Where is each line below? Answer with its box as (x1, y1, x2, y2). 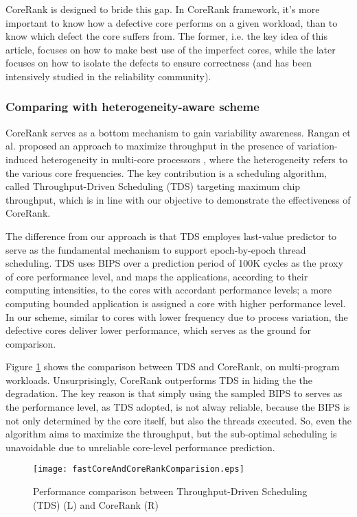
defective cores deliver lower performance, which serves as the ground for (5, 323, 312, 337)
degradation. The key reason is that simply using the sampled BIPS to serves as (5, 386, 343, 400)
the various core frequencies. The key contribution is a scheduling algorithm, (5, 165, 327, 180)
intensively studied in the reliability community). (5, 69, 211, 83)
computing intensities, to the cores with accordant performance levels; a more (5, 282, 332, 297)
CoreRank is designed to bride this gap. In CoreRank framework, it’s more (5, 2, 320, 16)
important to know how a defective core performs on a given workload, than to (5, 15, 338, 29)
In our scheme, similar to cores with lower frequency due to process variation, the (5, 309, 348, 324)
